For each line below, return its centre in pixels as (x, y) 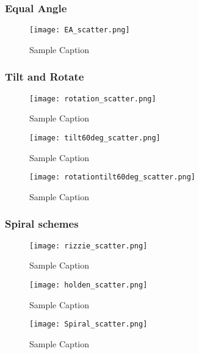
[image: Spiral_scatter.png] (89, 324)
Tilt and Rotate (45, 77)
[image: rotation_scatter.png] (93, 99)
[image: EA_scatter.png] (80, 30)
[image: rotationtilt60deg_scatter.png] (113, 177)
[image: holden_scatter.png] (89, 285)
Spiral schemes (42, 224)
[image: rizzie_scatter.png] (89, 246)
